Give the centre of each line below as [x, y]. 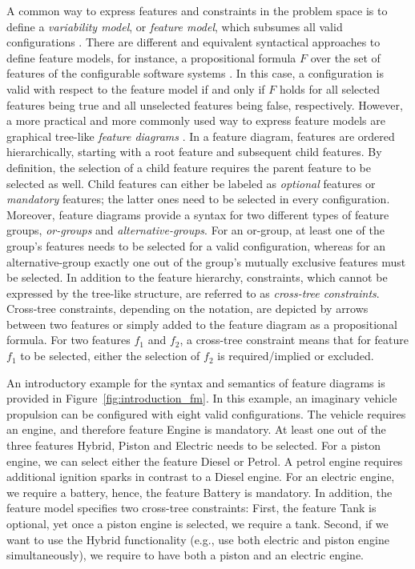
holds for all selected [329, 88]
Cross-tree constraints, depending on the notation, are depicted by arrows [187, 309]
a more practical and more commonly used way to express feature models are [196, 120]
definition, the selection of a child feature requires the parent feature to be [189, 167]
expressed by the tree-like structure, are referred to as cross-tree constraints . [193, 293]
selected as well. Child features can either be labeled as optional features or [191, 183]
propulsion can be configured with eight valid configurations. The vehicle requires [206, 413]
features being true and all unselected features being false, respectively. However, [205, 104]
